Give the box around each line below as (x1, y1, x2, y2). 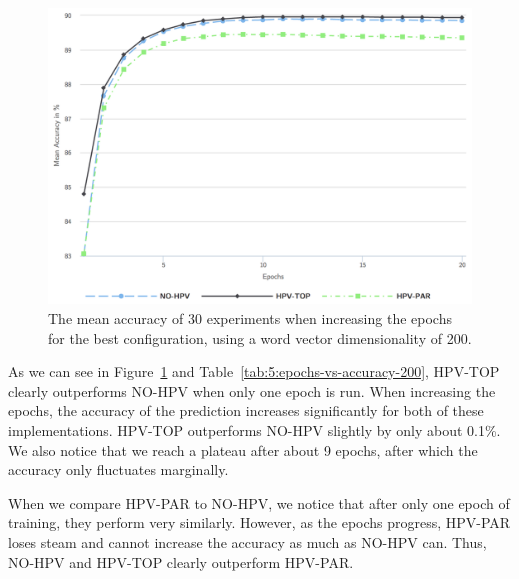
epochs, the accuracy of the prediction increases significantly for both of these (8, 400, 484, 421)
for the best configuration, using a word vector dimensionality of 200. (48, 327, 472, 348)
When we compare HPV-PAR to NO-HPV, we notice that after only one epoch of (8, 492, 510, 513)
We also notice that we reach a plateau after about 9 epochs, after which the (8, 439, 478, 460)
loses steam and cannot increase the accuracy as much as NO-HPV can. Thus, (8, 532, 487, 552)
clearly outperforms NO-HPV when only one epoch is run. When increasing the (8, 380, 496, 401)
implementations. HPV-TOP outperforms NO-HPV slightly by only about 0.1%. (8, 420, 501, 441)
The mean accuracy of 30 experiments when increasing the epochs (48, 308, 452, 329)
